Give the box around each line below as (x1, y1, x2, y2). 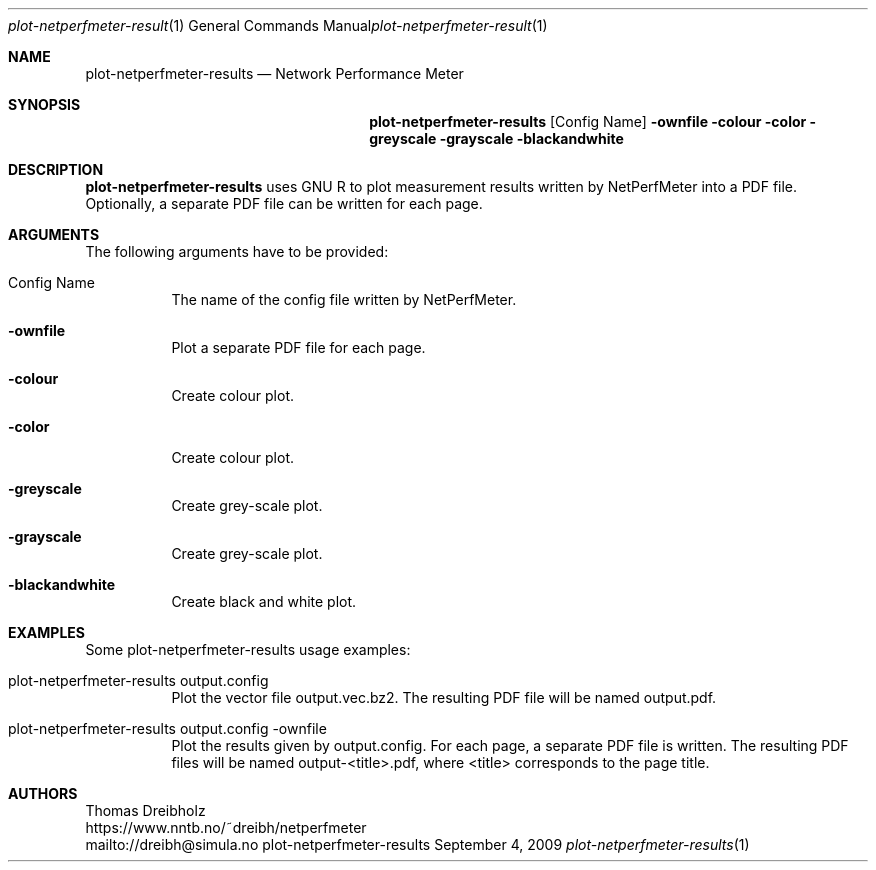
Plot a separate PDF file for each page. (171, 339, 426, 356)
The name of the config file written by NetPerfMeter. (171, 291, 517, 308)
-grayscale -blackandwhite (439, 130, 624, 147)
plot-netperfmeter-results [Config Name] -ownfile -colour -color (369, 113, 807, 130)
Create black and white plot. (171, 593, 357, 610)
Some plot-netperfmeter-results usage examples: (85, 641, 411, 658)
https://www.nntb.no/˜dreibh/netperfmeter (85, 819, 367, 836)
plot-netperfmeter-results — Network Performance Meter (85, 65, 464, 82)
